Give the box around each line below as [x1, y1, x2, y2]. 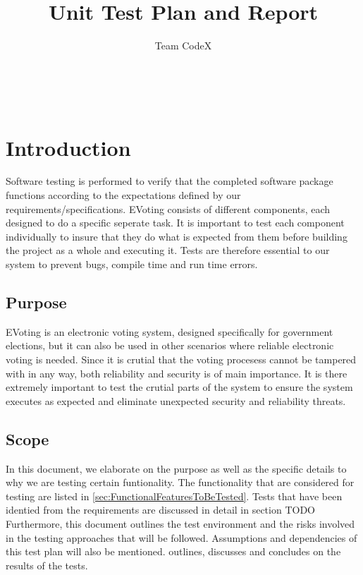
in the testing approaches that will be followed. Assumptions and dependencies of [6, 530, 357, 545]
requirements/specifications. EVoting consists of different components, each [6, 201, 331, 216]
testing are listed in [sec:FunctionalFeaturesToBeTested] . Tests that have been [6, 488, 343, 503]
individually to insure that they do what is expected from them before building [6, 229, 347, 243]
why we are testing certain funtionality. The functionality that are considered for [6, 475, 355, 490]
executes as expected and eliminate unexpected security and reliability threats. [6, 393, 346, 408]
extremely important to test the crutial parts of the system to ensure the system [6, 380, 353, 394]
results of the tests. [6, 557, 88, 572]
